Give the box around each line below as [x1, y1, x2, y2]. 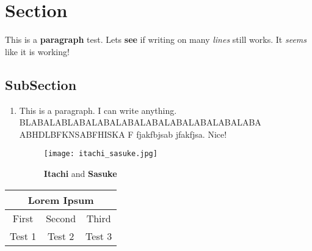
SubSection [5, 75, 77, 94]
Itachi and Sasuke [43, 167, 117, 179]
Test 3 [85, 228, 112, 243]
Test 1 [10, 228, 37, 243]
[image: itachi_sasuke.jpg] [43, 149, 158, 159]
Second [46, 211, 76, 225]
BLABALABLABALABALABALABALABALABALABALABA [19, 116, 261, 129]
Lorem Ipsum [27, 192, 94, 207]
